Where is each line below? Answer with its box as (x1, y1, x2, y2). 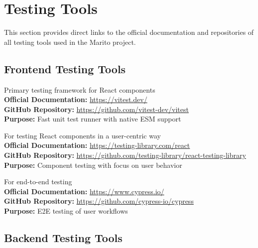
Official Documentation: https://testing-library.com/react (4, 140, 190, 150)
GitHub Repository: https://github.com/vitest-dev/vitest (4, 104, 189, 114)
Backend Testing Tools (4, 230, 123, 246)
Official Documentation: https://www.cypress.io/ (4, 186, 164, 196)
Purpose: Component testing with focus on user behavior (4, 159, 182, 170)
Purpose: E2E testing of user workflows (4, 206, 128, 216)
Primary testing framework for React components (4, 84, 155, 95)
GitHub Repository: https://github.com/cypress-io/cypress (4, 196, 194, 206)
